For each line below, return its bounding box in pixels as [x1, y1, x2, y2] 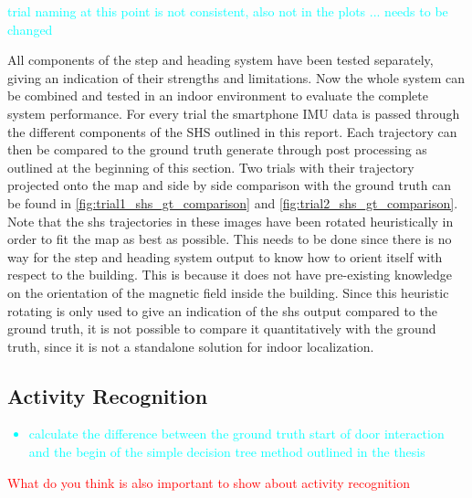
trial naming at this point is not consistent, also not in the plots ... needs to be [7, 2, 448, 20]
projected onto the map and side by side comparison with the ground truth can [7, 175, 452, 195]
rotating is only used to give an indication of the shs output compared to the [7, 301, 437, 320]
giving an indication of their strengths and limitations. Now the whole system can [7, 68, 465, 87]
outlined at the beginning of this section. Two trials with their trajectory [7, 157, 414, 176]
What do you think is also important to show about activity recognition [7, 472, 410, 492]
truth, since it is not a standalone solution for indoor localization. [7, 336, 374, 355]
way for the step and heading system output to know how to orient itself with [7, 247, 443, 266]
